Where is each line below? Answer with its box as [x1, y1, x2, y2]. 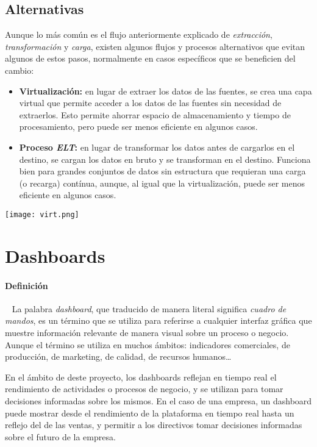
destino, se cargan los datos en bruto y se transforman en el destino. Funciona [19, 152, 311, 165]
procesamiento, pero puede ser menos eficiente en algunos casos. [19, 120, 258, 133]
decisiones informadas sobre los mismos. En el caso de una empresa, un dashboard [5, 394, 312, 407]
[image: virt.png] [5, 210, 79, 219]
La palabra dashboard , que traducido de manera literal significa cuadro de [12, 302, 287, 315]
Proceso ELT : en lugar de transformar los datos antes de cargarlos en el [19, 140, 295, 153]
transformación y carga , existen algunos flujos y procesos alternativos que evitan [5, 40, 305, 52]
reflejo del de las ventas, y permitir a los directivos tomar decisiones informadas [5, 418, 302, 431]
